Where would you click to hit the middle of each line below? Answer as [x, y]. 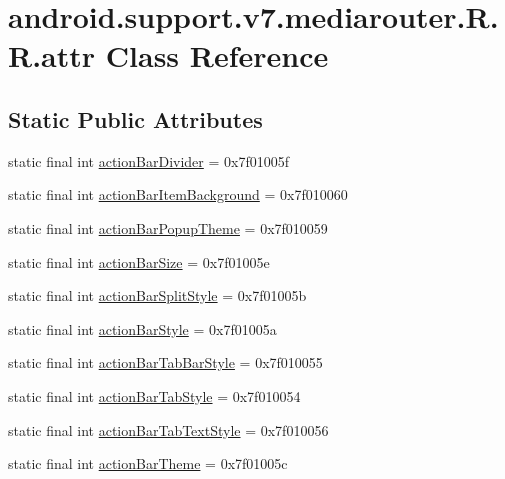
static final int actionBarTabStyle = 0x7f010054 [154, 395]
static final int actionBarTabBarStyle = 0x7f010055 [165, 362]
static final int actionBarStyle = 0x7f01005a [142, 328]
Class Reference [217, 55]
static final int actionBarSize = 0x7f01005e [139, 261]
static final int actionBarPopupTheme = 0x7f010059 [168, 227]
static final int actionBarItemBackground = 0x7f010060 [178, 194]
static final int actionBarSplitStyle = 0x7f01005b [157, 295]
